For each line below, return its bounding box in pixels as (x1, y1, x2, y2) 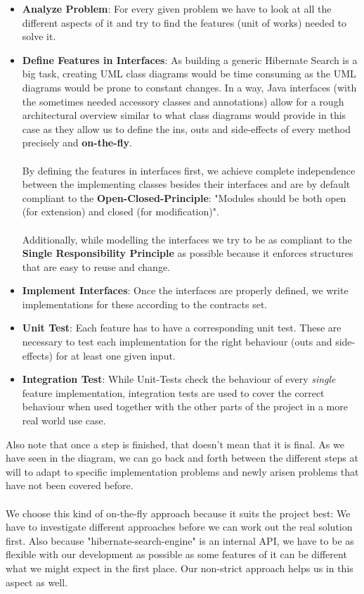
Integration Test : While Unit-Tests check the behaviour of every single (22, 372, 336, 386)
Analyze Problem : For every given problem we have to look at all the (22, 1, 332, 15)
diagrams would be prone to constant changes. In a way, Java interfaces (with (22, 80, 357, 94)
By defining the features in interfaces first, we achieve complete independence (22, 163, 356, 177)
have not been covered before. (6, 478, 134, 493)
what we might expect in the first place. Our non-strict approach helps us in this (6, 560, 353, 575)
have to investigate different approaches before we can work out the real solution (6, 519, 353, 534)
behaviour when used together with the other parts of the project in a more (22, 399, 348, 414)
